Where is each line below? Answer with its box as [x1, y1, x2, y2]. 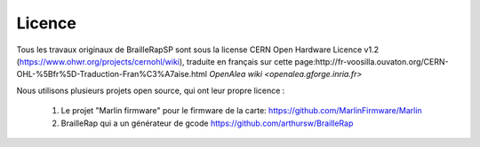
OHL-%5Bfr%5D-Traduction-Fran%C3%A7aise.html [16, 69, 208, 80]
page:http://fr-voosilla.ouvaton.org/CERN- [294, 56, 449, 66]
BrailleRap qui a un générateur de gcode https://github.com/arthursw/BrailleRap [60, 118, 354, 128]
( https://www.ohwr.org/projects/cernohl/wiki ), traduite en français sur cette [16, 56, 293, 66]
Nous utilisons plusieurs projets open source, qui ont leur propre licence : [16, 85, 285, 96]
